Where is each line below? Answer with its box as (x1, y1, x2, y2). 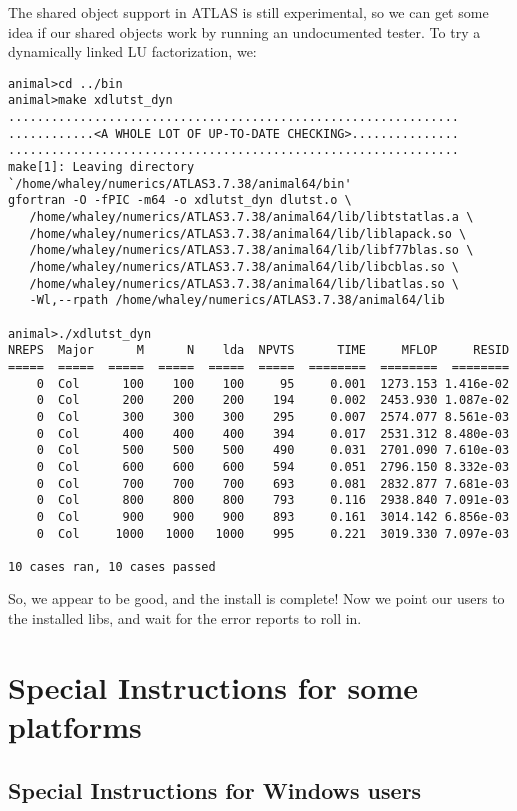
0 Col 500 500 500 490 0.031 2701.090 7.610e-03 (36, 443, 510, 458)
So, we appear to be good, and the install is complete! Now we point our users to (8, 588, 505, 609)
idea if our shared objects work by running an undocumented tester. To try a (8, 21, 481, 42)
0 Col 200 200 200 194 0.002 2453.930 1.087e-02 (36, 393, 510, 408)
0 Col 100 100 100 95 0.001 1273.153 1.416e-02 (36, 376, 510, 391)
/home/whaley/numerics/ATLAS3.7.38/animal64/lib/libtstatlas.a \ (29, 210, 474, 225)
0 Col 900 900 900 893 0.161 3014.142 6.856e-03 (36, 509, 510, 524)
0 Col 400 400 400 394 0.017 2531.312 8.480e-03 (36, 426, 510, 441)
